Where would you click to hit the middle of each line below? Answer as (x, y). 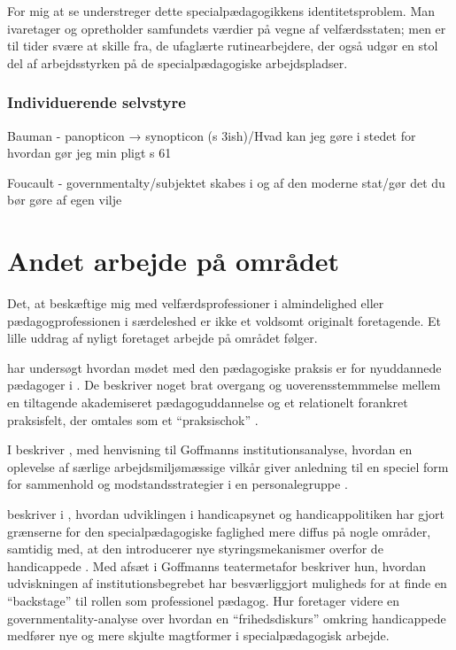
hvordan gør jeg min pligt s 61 (89, 153)
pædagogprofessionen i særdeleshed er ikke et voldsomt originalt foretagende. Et (224, 320)
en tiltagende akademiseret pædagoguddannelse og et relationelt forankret (208, 402)
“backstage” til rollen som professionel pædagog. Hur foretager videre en (204, 600)
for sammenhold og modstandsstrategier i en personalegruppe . (178, 484)
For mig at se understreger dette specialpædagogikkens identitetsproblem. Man (221, 11)
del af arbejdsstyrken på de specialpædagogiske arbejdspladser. (178, 62)
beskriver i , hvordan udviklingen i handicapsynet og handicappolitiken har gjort (226, 514)
